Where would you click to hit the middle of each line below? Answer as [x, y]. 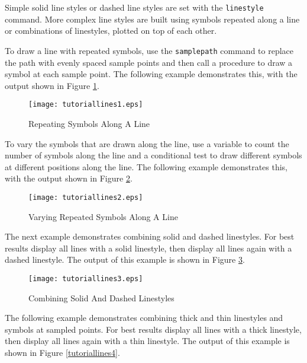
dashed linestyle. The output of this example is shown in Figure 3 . [125, 259]
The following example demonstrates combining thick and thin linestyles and [144, 318]
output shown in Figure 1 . [52, 85]
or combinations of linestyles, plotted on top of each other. [111, 31]
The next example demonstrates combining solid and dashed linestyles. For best [150, 236]
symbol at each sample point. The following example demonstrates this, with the [151, 74]
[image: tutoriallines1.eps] [86, 105]
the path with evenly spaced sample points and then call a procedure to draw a [149, 62]
